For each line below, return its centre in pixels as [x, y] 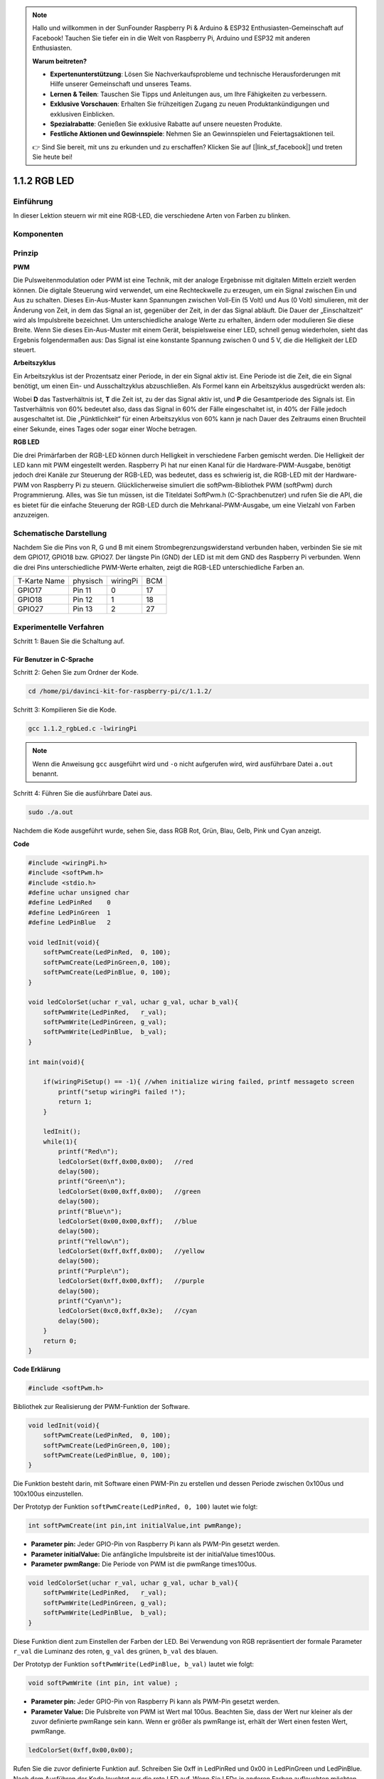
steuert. [25, 350]
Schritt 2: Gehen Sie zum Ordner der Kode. [76, 672]
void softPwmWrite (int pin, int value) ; [103, 1683]
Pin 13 [83, 609]
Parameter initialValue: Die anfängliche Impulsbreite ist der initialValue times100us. [153, 1554]
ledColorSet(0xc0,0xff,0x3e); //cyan [127, 1311]
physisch [88, 581]
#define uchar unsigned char [79, 893]
